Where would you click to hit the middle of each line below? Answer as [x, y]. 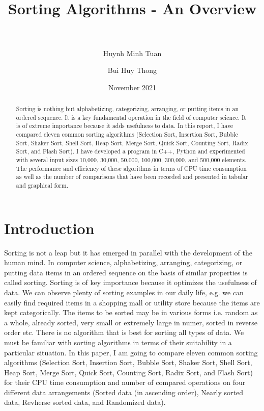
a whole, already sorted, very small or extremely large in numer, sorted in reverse [131, 322]
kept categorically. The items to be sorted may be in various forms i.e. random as [131, 312]
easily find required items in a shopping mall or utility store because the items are [132, 302]
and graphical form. [42, 185]
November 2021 [132, 87]
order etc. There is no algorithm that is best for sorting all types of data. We [124, 332]
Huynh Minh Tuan [132, 53]
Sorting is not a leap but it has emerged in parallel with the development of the [128, 252]
